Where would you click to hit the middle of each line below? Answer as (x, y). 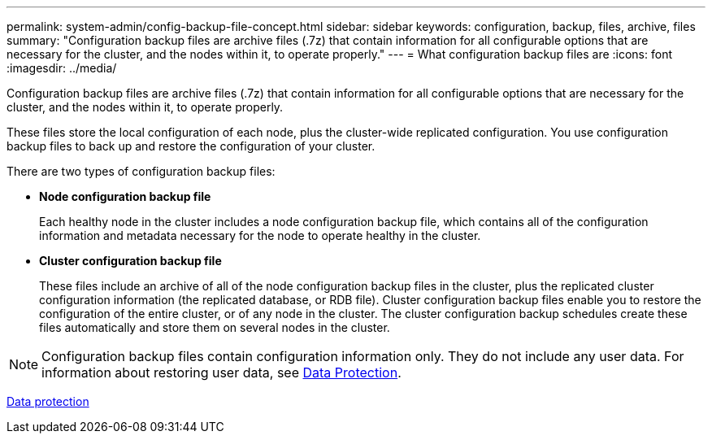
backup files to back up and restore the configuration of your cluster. (191, 146)
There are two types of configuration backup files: (141, 171)
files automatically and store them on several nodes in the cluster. (215, 327)
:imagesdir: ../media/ (62, 68)
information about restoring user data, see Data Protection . (221, 372)
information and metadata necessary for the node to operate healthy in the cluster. (260, 235)
